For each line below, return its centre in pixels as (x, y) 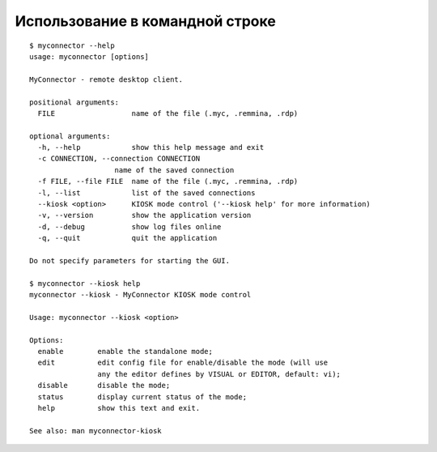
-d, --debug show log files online (129, 226)
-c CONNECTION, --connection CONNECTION (119, 159)
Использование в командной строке (146, 21)
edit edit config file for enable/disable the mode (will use (183, 363)
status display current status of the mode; (142, 397)
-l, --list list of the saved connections (146, 193)
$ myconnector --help (72, 45)
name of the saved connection (174, 170)
